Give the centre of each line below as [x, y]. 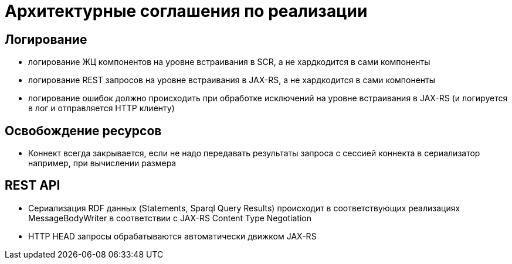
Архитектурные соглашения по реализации [186, 11]
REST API [33, 186]
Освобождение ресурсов [83, 131]
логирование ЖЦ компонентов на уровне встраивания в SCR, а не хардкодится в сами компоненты [229, 62]
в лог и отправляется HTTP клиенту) [101, 108]
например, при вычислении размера [102, 163]
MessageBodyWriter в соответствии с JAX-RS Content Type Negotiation [170, 218]
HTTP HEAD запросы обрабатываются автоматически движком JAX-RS [172, 236]
